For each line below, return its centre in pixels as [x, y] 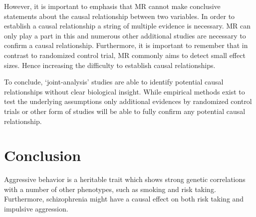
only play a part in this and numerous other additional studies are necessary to [125, 35]
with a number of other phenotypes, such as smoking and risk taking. [110, 189]
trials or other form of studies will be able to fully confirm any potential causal [125, 111]
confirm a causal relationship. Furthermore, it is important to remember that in [126, 45]
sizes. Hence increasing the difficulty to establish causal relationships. [110, 65]
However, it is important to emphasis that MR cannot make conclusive [112, 6]
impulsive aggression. [36, 209]
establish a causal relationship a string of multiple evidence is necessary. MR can [128, 26]
